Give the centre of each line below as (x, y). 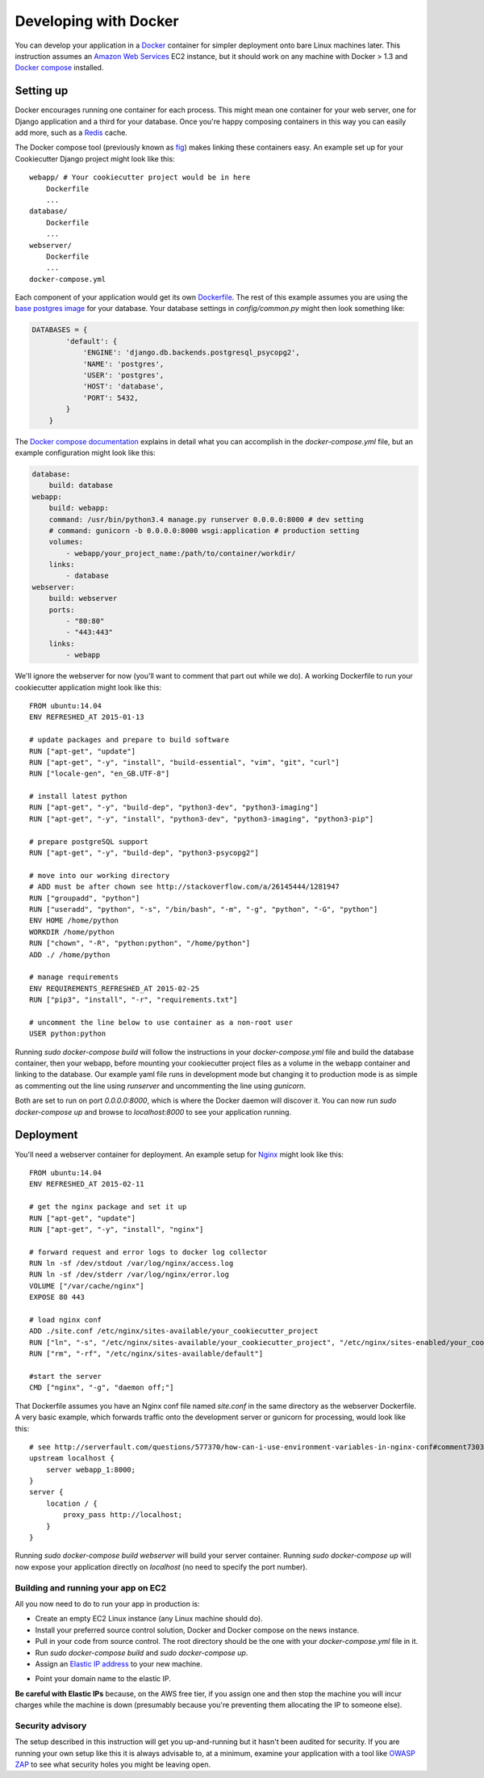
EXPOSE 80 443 (57, 1297)
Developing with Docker (97, 21)
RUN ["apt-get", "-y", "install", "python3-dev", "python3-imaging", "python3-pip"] (202, 819)
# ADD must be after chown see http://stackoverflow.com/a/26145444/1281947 (185, 887)
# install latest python (78, 797)
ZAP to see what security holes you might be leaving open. (113, 1764)
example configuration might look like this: (86, 452)
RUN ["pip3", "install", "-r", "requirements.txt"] (134, 1000)
